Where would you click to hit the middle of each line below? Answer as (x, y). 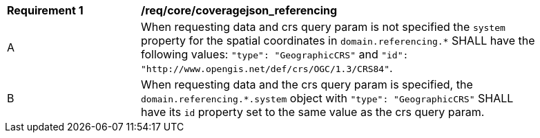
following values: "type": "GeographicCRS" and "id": (275, 54)
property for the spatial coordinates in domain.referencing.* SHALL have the (338, 41)
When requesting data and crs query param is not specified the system (323, 27)
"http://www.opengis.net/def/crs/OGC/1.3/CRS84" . (267, 68)
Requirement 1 (45, 10)
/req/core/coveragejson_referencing (239, 10)
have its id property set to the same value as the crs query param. (313, 112)
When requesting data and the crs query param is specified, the (307, 84)
